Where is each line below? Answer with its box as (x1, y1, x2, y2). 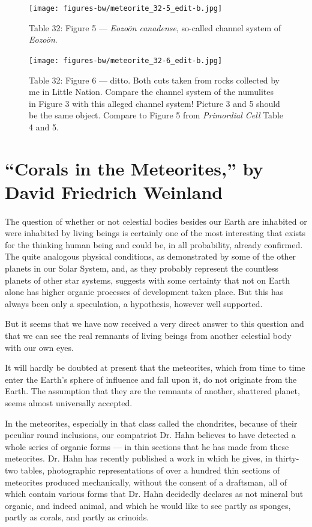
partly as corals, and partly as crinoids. (5, 511, 149, 523)
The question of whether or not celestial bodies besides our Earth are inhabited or (5, 215, 307, 227)
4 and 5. (29, 120, 59, 133)
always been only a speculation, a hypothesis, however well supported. (5, 297, 263, 309)
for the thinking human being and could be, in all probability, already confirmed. (5, 238, 303, 251)
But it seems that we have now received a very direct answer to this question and (5, 317, 304, 330)
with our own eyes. (5, 341, 74, 353)
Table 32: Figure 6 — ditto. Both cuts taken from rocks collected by (29, 73, 280, 86)
